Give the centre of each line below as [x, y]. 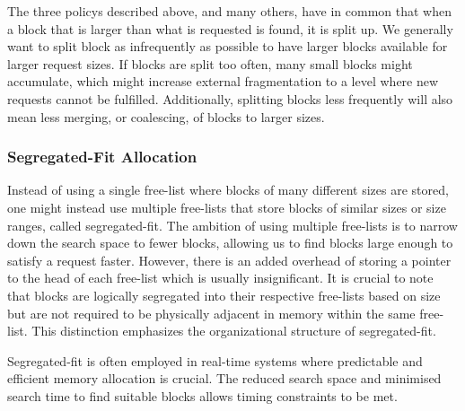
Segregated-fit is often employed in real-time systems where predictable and [215, 360]
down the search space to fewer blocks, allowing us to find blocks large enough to [230, 243]
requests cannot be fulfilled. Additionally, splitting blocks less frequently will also [230, 98]
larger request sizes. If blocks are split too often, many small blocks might [210, 63]
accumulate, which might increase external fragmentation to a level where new [223, 81]
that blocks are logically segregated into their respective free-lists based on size [224, 295]
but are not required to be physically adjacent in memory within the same [211, 313]
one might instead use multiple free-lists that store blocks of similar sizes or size [227, 207]
